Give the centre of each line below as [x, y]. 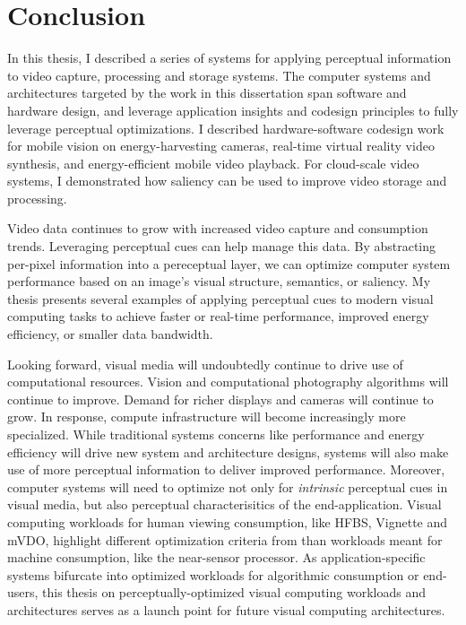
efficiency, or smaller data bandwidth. [110, 334]
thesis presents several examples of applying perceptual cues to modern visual [220, 298]
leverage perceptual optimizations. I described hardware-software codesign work [226, 128]
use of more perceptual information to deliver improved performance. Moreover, [226, 469]
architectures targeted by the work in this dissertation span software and [207, 93]
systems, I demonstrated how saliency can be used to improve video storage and [227, 181]
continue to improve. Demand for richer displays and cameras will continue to [220, 399]
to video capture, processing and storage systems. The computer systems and [219, 75]
